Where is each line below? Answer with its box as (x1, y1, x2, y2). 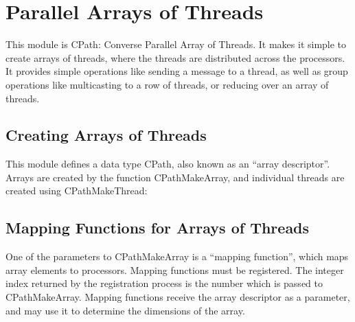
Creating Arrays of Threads (5, 124, 207, 146)
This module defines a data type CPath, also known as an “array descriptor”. (5, 157, 330, 171)
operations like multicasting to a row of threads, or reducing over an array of (5, 77, 329, 91)
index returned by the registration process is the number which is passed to (5, 276, 323, 290)
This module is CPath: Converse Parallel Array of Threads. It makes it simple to (5, 37, 347, 51)
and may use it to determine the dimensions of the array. (5, 303, 245, 317)
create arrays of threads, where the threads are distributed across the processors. (5, 50, 345, 65)
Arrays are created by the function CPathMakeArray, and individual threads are (5, 170, 345, 184)
